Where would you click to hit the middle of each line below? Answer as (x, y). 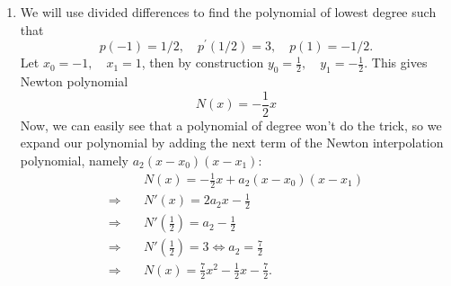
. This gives (396, 63)
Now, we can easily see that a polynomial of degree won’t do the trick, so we (231, 125)
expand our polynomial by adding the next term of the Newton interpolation (232, 143)
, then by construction (203, 63)
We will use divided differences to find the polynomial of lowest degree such (228, 12)
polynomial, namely (74, 160)
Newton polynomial (74, 81)
